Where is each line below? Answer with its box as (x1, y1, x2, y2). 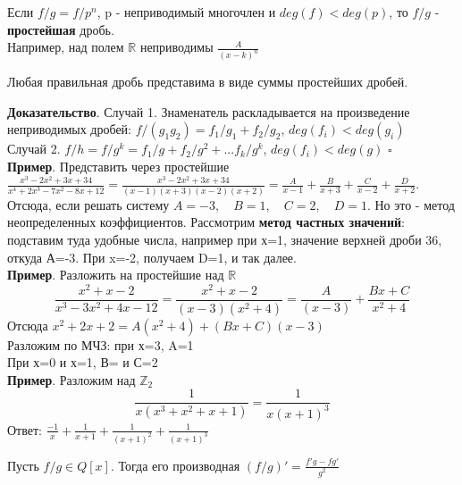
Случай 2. (7, 139, 61, 158)
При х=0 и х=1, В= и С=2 (7, 353, 158, 372)
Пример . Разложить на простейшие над (7, 265, 224, 284)
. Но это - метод (366, 195, 455, 213)
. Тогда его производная (110, 456, 240, 474)
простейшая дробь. (7, 20, 114, 38)
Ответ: (7, 420, 42, 439)
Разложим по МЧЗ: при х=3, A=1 (7, 335, 194, 354)
